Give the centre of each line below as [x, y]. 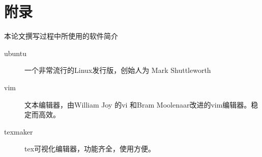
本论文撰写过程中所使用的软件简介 [61, 36]
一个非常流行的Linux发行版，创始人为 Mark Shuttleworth [118, 70]
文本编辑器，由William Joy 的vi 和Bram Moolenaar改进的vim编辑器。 [138, 104]
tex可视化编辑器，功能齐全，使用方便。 [90, 149]
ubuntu [15, 53]
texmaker [19, 131]
